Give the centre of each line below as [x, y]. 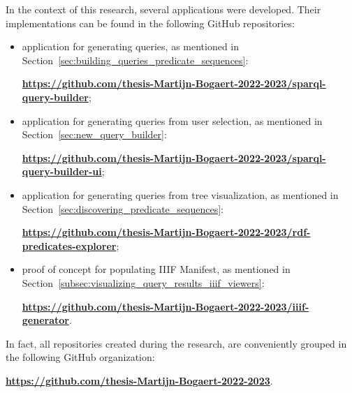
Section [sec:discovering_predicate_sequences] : [123, 208]
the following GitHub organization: [80, 357]
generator [45, 320]
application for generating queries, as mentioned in [131, 46]
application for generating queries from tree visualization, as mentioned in [180, 194]
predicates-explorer [69, 245]
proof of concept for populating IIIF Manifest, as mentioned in [156, 269]
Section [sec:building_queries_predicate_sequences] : [135, 60]
